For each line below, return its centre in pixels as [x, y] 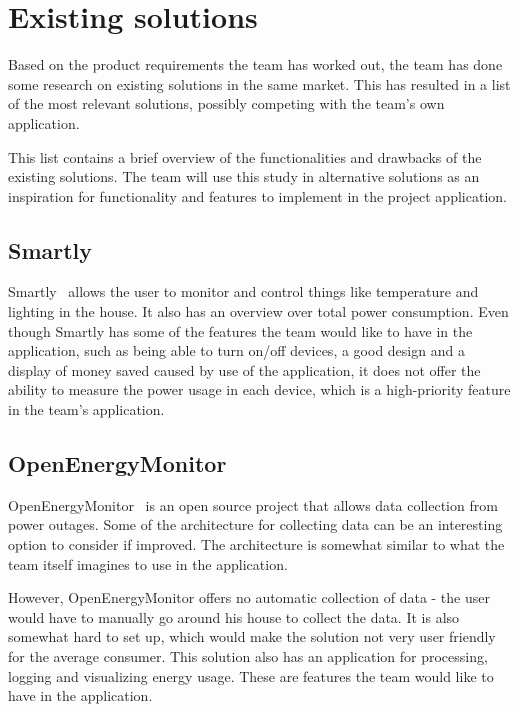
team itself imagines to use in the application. [148, 563]
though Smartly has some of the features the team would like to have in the [240, 330]
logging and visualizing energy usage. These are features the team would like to [251, 675]
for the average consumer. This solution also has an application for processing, [248, 656]
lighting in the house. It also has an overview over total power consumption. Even [258, 311]
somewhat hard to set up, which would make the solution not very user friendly [252, 636]
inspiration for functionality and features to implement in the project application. [257, 195]
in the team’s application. [86, 409]
